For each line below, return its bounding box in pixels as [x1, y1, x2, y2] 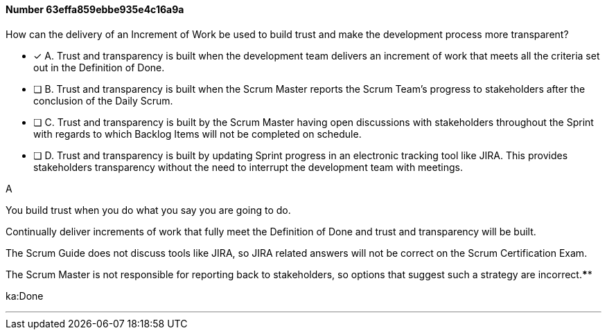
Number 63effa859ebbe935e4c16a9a [6, 3, 184, 15]
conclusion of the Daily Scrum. [33, 94, 173, 107]
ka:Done [6, 289, 44, 302]
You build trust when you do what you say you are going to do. [6, 203, 291, 216]
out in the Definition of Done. [33, 61, 165, 73]
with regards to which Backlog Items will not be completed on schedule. [33, 127, 362, 140]
